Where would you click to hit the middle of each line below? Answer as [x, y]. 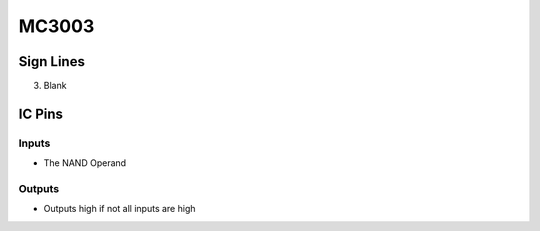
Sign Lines [51, 61]
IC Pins [41, 113]
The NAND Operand [85, 163]
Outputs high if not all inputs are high [119, 209]
